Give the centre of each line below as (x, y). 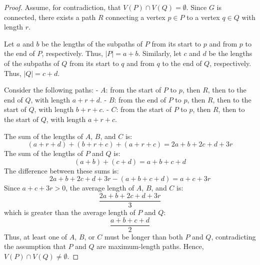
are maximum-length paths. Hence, (150, 246)
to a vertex (203, 17)
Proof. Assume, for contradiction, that (62, 7)
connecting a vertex (135, 17)
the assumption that (35, 246)
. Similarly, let (160, 53)
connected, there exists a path (50, 17)
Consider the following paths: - (51, 90)
